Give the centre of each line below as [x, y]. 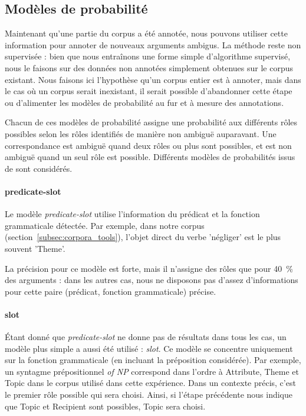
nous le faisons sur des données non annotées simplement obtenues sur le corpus [149, 67]
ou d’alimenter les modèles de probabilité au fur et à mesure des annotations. [144, 102]
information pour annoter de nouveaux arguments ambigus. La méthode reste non [153, 44]
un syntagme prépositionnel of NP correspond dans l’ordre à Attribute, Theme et [152, 371]
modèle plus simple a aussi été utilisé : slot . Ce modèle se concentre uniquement [149, 348]
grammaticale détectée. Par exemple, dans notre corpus [105, 225]
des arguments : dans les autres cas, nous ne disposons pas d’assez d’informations [152, 280]
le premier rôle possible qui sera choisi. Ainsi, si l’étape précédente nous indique [149, 395]
